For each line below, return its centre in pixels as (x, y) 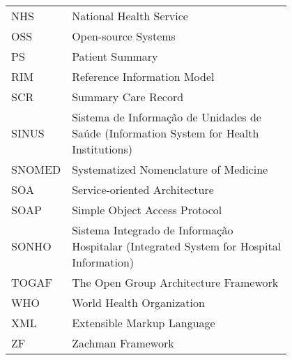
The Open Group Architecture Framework (175, 282)
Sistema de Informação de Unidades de (167, 117)
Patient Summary (115, 56)
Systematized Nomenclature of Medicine (170, 169)
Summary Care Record (128, 97)
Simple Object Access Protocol (147, 210)
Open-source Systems (124, 36)
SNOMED (36, 169)
